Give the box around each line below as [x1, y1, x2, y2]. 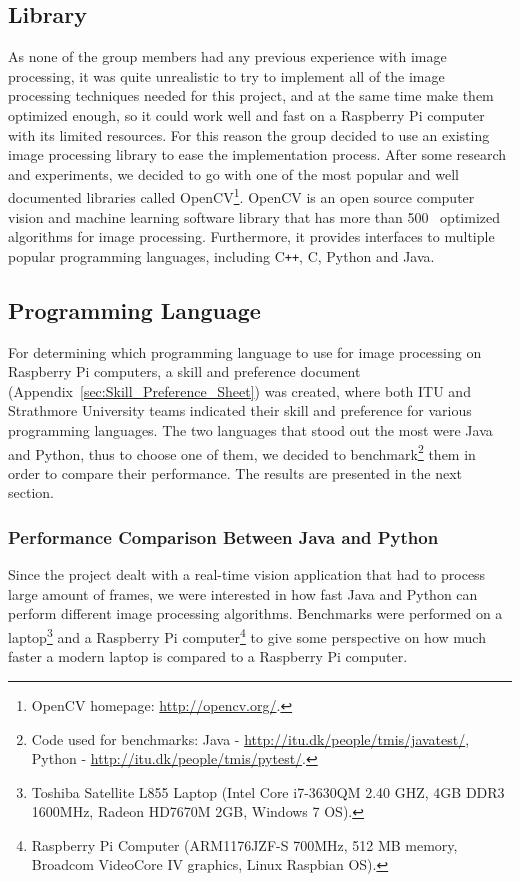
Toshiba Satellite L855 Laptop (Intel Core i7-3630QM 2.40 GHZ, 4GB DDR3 [31, 781, 505, 802]
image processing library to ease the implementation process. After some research [8, 144, 507, 165]
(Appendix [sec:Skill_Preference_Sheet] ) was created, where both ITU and [8, 380, 471, 401]
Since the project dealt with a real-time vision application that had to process [8, 564, 486, 585]
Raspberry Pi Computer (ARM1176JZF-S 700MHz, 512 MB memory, [31, 834, 458, 855]
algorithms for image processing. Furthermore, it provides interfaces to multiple [8, 226, 495, 247]
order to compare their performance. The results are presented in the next [8, 462, 463, 483]
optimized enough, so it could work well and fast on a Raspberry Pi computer [8, 104, 485, 125]
